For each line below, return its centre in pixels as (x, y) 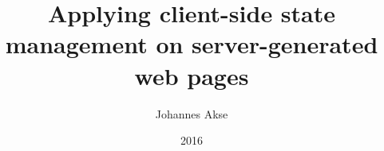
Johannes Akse (192, 113)
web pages (192, 75)
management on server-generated (192, 44)
